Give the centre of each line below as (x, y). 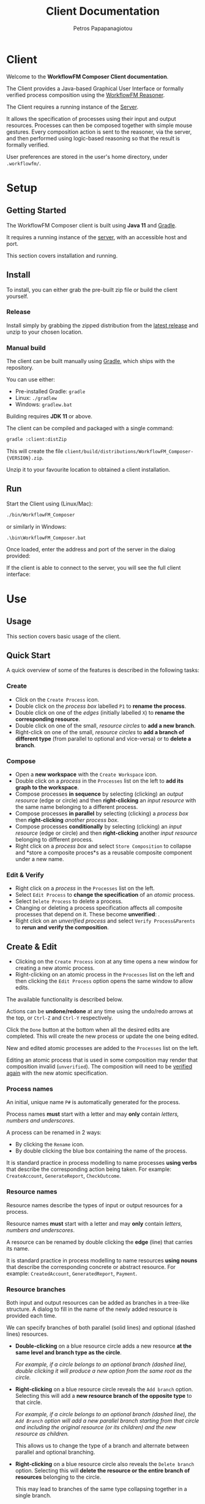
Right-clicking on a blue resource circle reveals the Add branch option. (104, 1389)
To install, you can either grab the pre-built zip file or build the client (92, 290)
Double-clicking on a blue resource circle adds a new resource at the (103, 1346)
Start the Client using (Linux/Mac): (50, 504)
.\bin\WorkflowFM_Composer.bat (46, 538)
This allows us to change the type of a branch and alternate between (102, 1446)
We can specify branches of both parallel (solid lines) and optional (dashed (101, 1328)
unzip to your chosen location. (45, 332)
